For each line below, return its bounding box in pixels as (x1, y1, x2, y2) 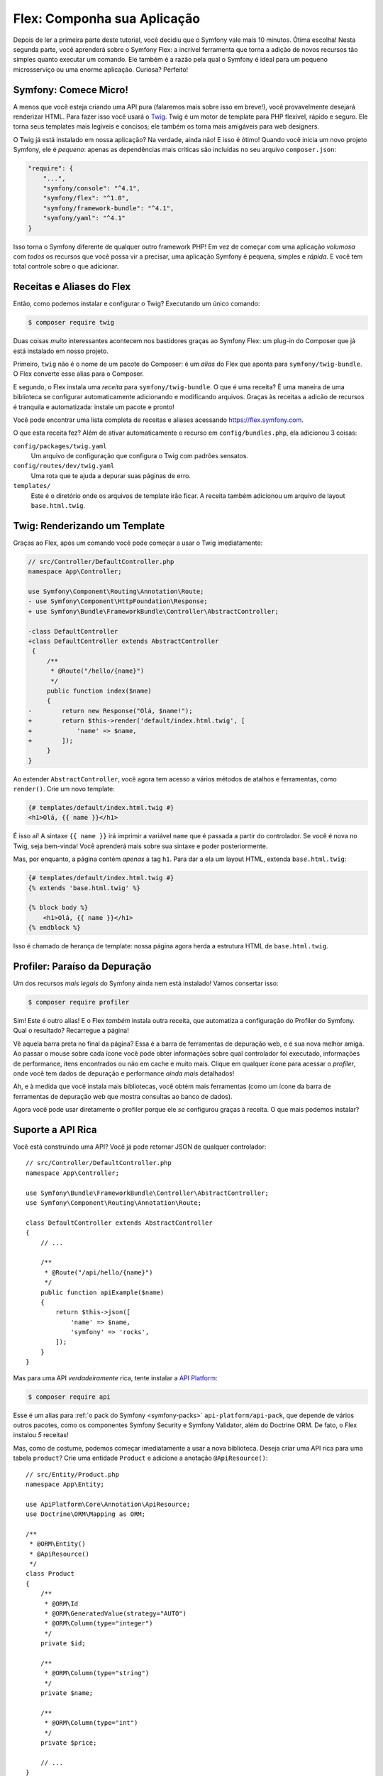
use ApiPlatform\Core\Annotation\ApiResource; (26, 1500, 191, 1508)
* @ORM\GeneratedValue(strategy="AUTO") (44, 1610, 187, 1618)
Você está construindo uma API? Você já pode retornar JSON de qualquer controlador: (13, 1142, 267, 1151)
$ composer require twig (28, 318, 115, 327)
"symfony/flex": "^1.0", (43, 194, 130, 202)
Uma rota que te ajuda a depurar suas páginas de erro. (30, 471, 191, 480)
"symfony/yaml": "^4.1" (43, 214, 126, 222)
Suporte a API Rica (13, 1123, 97, 1136)
